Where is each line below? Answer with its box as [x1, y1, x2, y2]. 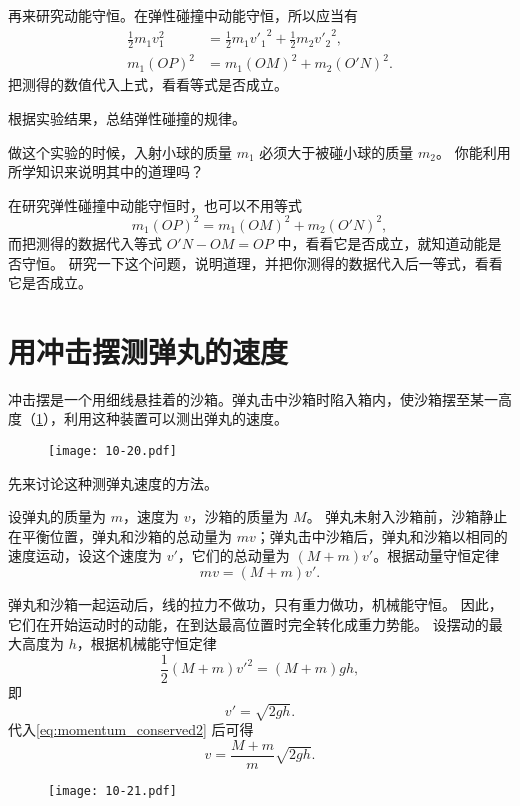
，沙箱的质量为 [190, 506, 289, 527]
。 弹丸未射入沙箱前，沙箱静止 [306, 506, 508, 527]
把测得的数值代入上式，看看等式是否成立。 [8, 74, 288, 95]
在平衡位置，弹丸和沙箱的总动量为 [8, 525, 232, 546]
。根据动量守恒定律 [373, 545, 500, 566]
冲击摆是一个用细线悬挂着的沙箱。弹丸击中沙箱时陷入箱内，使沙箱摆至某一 [8, 388, 498, 409]
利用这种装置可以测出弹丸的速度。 [63, 408, 288, 429]
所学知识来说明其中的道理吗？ [8, 161, 204, 182]
